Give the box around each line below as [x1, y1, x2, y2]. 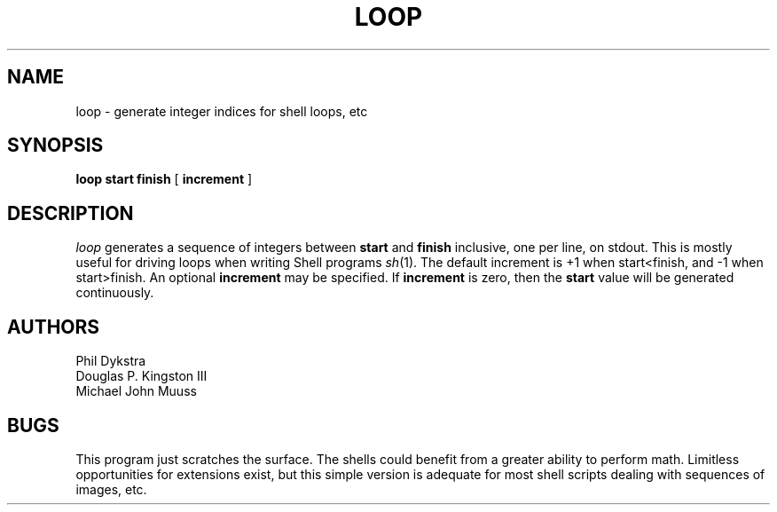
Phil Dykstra [75, 353, 146, 369]
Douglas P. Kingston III [75, 368, 208, 384]
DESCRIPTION [7, 201, 134, 224]
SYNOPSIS [7, 134, 104, 157]
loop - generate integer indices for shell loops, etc [75, 103, 368, 119]
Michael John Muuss [75, 383, 197, 399]
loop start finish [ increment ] [75, 171, 253, 187]
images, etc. [75, 481, 147, 497]
